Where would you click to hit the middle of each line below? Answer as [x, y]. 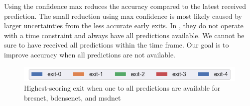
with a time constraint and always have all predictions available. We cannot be [124, 35]
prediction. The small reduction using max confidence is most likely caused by [123, 16]
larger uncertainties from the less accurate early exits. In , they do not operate [124, 26]
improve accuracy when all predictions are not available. [90, 54]
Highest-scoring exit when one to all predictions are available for [122, 87]
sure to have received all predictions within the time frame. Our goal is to [117, 45]
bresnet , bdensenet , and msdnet [72, 97]
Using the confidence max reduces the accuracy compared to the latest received [125, 6]
